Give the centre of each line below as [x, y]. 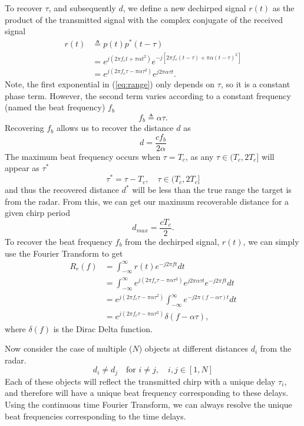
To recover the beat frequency [59, 241]
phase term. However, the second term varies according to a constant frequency [148, 95]
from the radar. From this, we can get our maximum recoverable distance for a [147, 201]
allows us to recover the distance [115, 128]
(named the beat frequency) [55, 107]
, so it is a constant [255, 83]
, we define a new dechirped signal [184, 8]
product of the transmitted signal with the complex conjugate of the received [144, 19]
